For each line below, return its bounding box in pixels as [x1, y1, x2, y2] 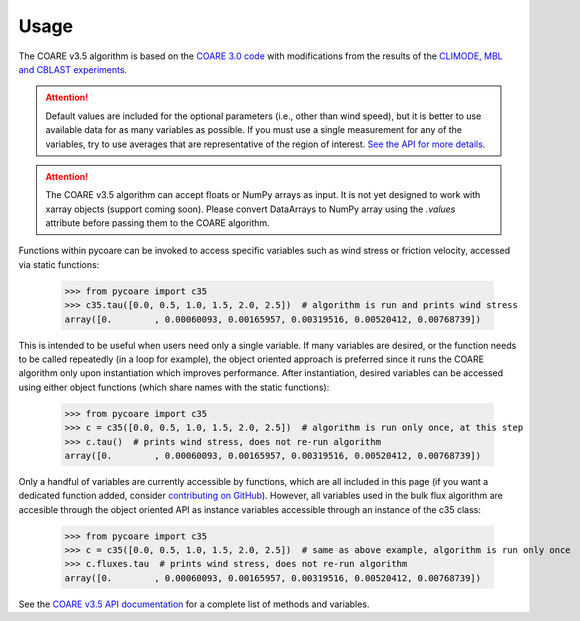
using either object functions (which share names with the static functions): [18, 381, 330, 393]
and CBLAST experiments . [18, 63, 128, 75]
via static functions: [18, 258, 100, 270]
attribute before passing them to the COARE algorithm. [45, 217, 270, 229]
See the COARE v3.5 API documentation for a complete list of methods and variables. [18, 598, 370, 610]
